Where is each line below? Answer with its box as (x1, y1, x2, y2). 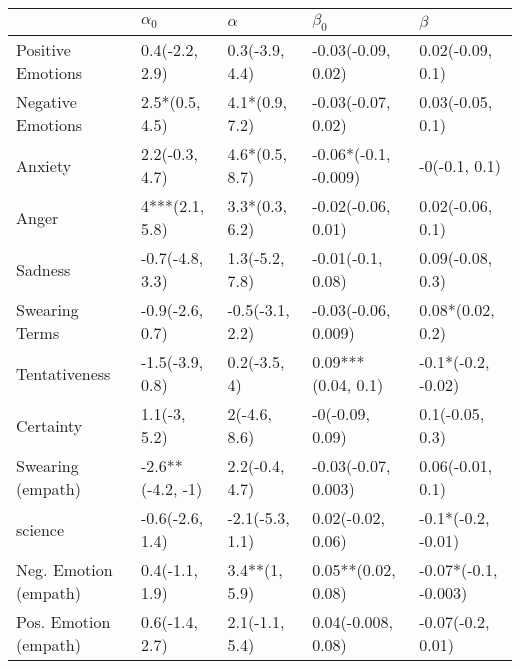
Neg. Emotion (16, 558, 113, 582)
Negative (16, 90, 77, 114)
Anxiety (16, 153, 72, 177)
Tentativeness (16, 361, 111, 385)
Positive (16, 38, 71, 62)
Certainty (16, 413, 83, 437)
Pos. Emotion (16, 610, 111, 634)
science (16, 517, 65, 541)
